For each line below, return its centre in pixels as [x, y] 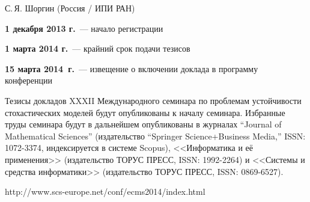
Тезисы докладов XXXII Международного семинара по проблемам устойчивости [153, 100]
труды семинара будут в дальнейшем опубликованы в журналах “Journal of [143, 124]
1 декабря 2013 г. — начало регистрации [84, 28]
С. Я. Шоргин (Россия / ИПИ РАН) [70, 8]
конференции [29, 80]
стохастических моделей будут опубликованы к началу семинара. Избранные [145, 112]
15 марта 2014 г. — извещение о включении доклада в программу [132, 68]
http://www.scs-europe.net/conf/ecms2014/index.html [105, 191]
